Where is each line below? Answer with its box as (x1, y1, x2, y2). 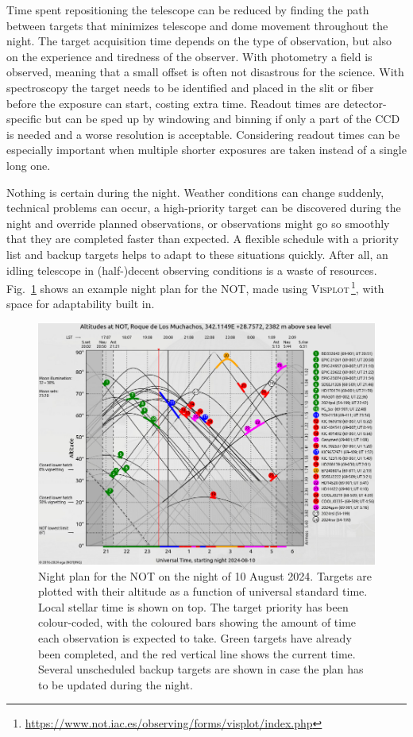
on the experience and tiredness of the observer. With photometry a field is (6, 48, 372, 64)
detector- (343, 95, 387, 111)
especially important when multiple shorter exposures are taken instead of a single (6, 141, 407, 158)
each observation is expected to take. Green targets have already (38, 630, 352, 646)
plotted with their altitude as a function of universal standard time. (38, 583, 368, 600)
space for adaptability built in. (6, 295, 155, 312)
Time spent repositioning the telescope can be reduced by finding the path (6, 2, 369, 17)
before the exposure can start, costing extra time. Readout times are (6, 95, 340, 111)
